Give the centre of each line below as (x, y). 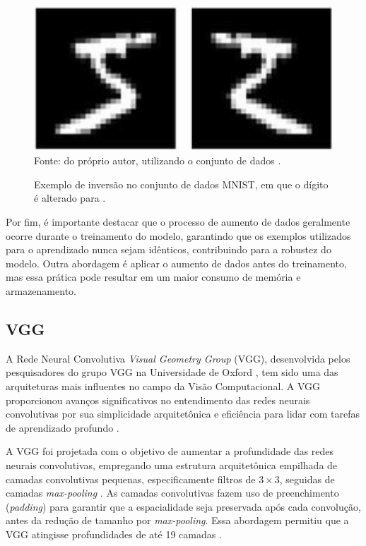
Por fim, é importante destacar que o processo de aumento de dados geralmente (178, 222)
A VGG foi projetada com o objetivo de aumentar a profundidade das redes (170, 451)
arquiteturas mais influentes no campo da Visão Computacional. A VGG (163, 386)
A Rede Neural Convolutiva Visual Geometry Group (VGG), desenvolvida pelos (178, 358)
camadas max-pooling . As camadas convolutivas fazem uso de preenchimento (172, 493)
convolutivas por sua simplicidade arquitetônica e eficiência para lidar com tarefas (183, 414)
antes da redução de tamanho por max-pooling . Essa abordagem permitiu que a (177, 520)
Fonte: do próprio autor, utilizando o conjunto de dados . (158, 160)
